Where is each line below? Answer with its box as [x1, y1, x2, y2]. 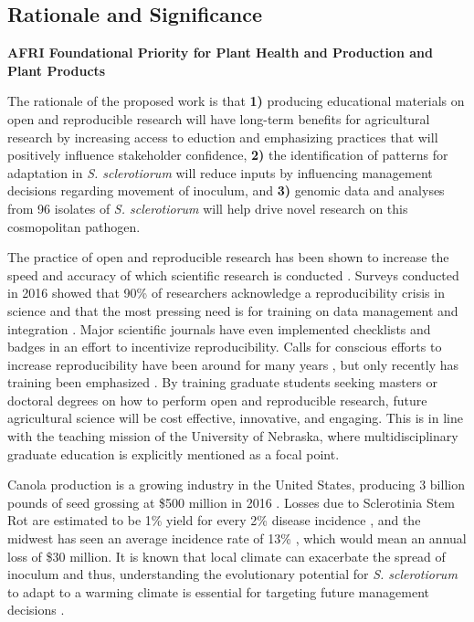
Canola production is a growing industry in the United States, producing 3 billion [7, 475, 465, 494]
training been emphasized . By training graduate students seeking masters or [7, 373, 438, 392]
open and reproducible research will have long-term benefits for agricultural [7, 109, 430, 128]
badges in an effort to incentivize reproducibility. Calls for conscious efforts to [7, 337, 442, 356]
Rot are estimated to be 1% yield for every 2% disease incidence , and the [7, 511, 421, 530]
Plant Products [7, 60, 106, 79]
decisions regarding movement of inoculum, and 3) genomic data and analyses [7, 181, 445, 200]
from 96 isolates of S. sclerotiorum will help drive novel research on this [7, 198, 408, 217]
